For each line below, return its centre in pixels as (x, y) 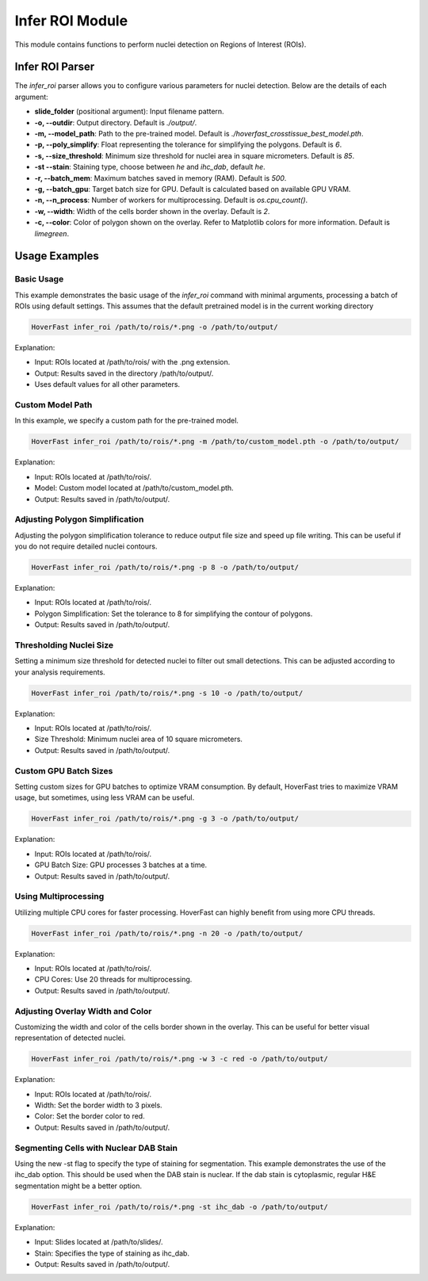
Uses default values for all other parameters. (107, 384)
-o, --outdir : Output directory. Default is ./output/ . (116, 122)
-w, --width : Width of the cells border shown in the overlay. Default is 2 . (152, 211)
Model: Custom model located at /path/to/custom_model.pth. (134, 488)
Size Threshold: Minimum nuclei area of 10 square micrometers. (139, 739)
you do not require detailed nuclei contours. (86, 546)
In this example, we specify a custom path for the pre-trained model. (127, 421)
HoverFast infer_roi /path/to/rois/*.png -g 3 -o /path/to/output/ (165, 819)
